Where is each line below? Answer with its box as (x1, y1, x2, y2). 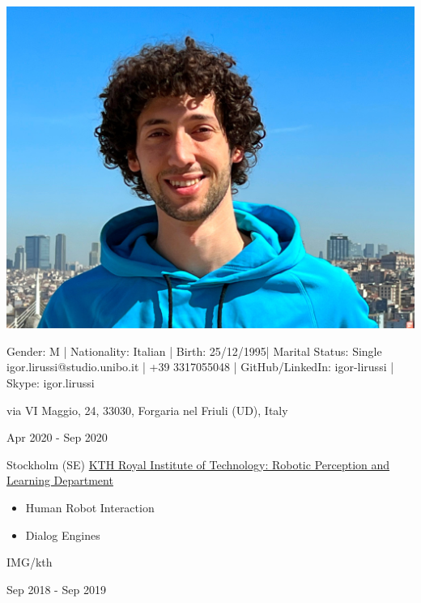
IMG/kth (6, 554, 53, 571)
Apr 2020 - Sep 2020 (6, 429, 108, 446)
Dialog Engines (25, 526, 100, 543)
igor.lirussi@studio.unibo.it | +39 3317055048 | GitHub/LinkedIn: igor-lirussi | (6, 358, 394, 375)
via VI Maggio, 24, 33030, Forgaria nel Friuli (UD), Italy (6, 401, 288, 418)
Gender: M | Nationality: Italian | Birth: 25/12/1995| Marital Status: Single (6, 342, 382, 359)
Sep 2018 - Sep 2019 (6, 580, 106, 597)
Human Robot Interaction (25, 498, 155, 515)
